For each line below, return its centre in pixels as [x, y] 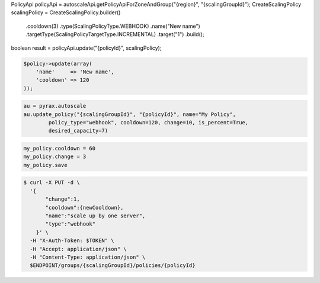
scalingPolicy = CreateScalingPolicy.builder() [66, 12]
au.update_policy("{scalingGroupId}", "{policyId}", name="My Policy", [130, 114]
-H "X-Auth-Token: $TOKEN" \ [72, 241]
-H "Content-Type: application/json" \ [88, 257]
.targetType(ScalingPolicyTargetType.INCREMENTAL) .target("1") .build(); [115, 34]
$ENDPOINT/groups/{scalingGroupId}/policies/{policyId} [113, 266]
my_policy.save [45, 165]
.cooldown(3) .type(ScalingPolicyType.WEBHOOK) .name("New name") [113, 26]
